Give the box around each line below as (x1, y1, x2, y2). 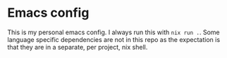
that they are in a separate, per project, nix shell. (7, 43, 148, 51)
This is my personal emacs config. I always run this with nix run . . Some (7, 28, 220, 36)
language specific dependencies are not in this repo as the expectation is (7, 35, 221, 43)
